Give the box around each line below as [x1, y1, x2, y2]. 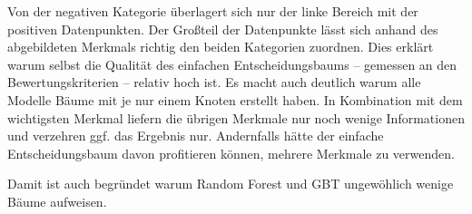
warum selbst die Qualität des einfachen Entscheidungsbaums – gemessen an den [7, 54, 457, 73]
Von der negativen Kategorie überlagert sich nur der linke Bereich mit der [7, 2, 418, 20]
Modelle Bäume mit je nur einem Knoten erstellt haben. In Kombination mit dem [7, 90, 463, 109]
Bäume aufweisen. [7, 191, 107, 210]
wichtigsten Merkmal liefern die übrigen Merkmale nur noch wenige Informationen [7, 108, 465, 127]
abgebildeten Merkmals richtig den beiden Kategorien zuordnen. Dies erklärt [7, 37, 434, 56]
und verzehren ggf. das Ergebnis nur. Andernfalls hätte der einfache [7, 126, 384, 145]
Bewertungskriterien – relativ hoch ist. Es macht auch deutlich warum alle [7, 73, 421, 92]
